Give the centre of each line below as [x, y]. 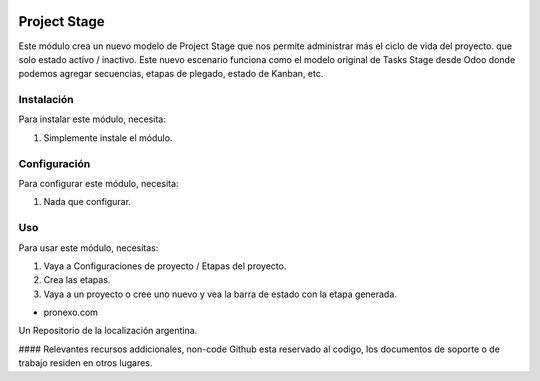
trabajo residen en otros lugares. [85, 363]
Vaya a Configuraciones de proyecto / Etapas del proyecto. [165, 266]
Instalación [46, 100]
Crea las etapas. [77, 280]
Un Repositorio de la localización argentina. [108, 331]
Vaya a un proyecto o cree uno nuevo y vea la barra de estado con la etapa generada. [220, 294]
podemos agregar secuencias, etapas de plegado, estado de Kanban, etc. [171, 74]
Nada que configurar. [87, 202]
